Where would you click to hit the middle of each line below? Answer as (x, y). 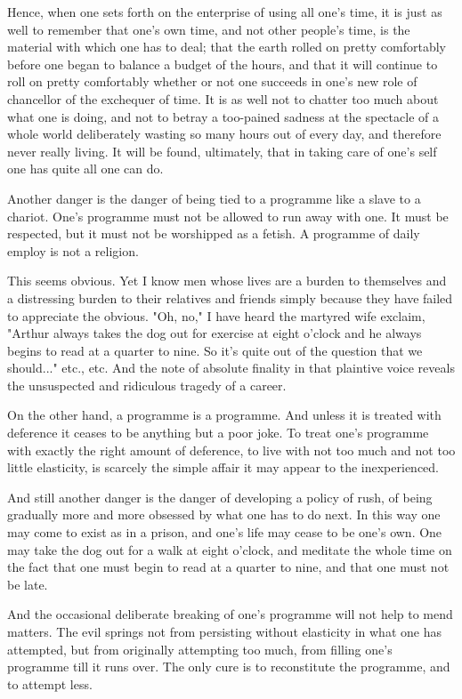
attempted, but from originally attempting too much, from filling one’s (200, 649)
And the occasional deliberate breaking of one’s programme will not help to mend (230, 614)
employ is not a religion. (73, 250)
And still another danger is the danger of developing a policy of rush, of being (220, 497)
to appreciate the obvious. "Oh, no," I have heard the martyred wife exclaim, (216, 315)
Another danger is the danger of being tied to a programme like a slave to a (214, 198)
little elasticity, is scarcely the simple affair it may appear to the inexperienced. (223, 467)
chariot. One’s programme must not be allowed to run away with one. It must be (228, 216)
